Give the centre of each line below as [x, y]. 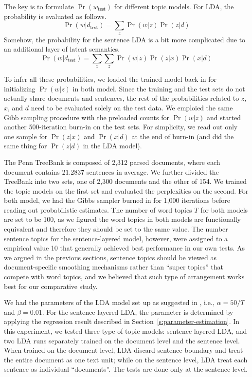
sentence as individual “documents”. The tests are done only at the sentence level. [126, 369]
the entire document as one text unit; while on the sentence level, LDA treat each [126, 359]
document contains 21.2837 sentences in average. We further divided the [111, 171]
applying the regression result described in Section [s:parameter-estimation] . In [122, 321]
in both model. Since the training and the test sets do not [159, 88]
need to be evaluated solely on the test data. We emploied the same [132, 107]
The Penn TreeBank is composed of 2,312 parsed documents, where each [112, 162]
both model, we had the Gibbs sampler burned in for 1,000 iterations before [117, 200]
